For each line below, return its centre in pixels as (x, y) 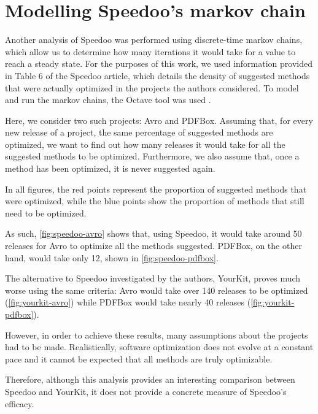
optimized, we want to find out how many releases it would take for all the (145, 144)
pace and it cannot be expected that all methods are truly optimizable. (139, 358)
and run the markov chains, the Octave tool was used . (108, 100)
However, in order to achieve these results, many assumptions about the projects (157, 335)
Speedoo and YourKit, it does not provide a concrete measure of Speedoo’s (146, 391)
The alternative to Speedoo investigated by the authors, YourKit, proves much (153, 278)
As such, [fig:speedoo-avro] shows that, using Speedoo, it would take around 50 (153, 233)
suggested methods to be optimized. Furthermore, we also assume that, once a (152, 156)
